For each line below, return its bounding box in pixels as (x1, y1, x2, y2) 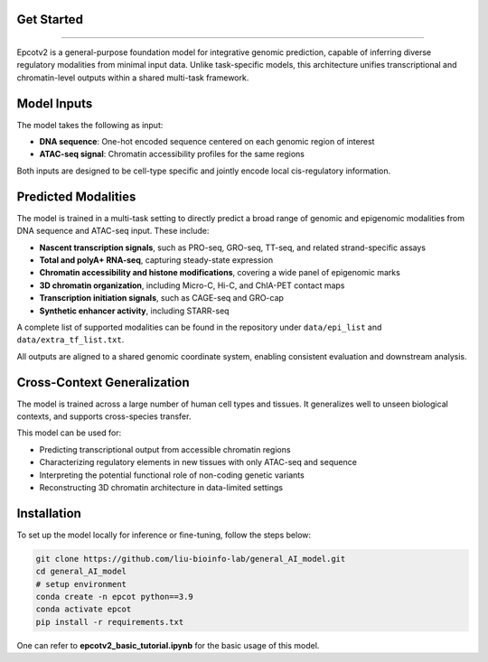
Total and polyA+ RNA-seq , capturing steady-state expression (39, 254, 274, 266)
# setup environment (35, 579, 127, 589)
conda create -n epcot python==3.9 (35, 592, 193, 601)
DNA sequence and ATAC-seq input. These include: (16, 226, 210, 237)
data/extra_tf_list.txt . (16, 334, 125, 345)
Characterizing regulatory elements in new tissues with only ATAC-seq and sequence (39, 457, 357, 468)
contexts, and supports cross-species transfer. (16, 411, 192, 422)
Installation (16, 506, 81, 521)
